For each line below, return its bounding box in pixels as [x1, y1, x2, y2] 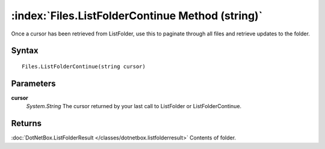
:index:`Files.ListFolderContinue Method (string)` [11, 9, 263, 22]
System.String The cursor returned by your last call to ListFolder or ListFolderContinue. [26, 103, 242, 110]
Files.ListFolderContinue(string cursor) [22, 63, 146, 70]
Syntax [11, 46, 39, 56]
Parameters [11, 78, 56, 88]
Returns [11, 118, 42, 129]
